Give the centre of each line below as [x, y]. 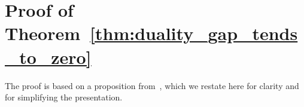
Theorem [43, 33]
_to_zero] [48, 56]
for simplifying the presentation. [64, 97]
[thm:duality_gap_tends [194, 33]
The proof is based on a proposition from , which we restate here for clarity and [152, 85]
